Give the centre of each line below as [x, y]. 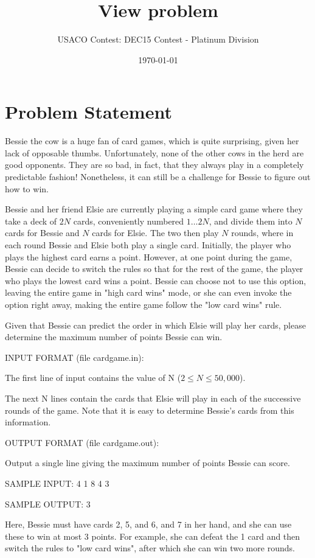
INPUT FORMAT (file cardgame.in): [74, 357]
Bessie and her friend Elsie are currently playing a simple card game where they [154, 209]
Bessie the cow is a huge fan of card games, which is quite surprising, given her [152, 141]
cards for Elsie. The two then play [155, 233]
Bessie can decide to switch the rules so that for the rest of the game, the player [154, 269]
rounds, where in [262, 233]
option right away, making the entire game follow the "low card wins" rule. [144, 304]
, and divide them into [251, 221]
